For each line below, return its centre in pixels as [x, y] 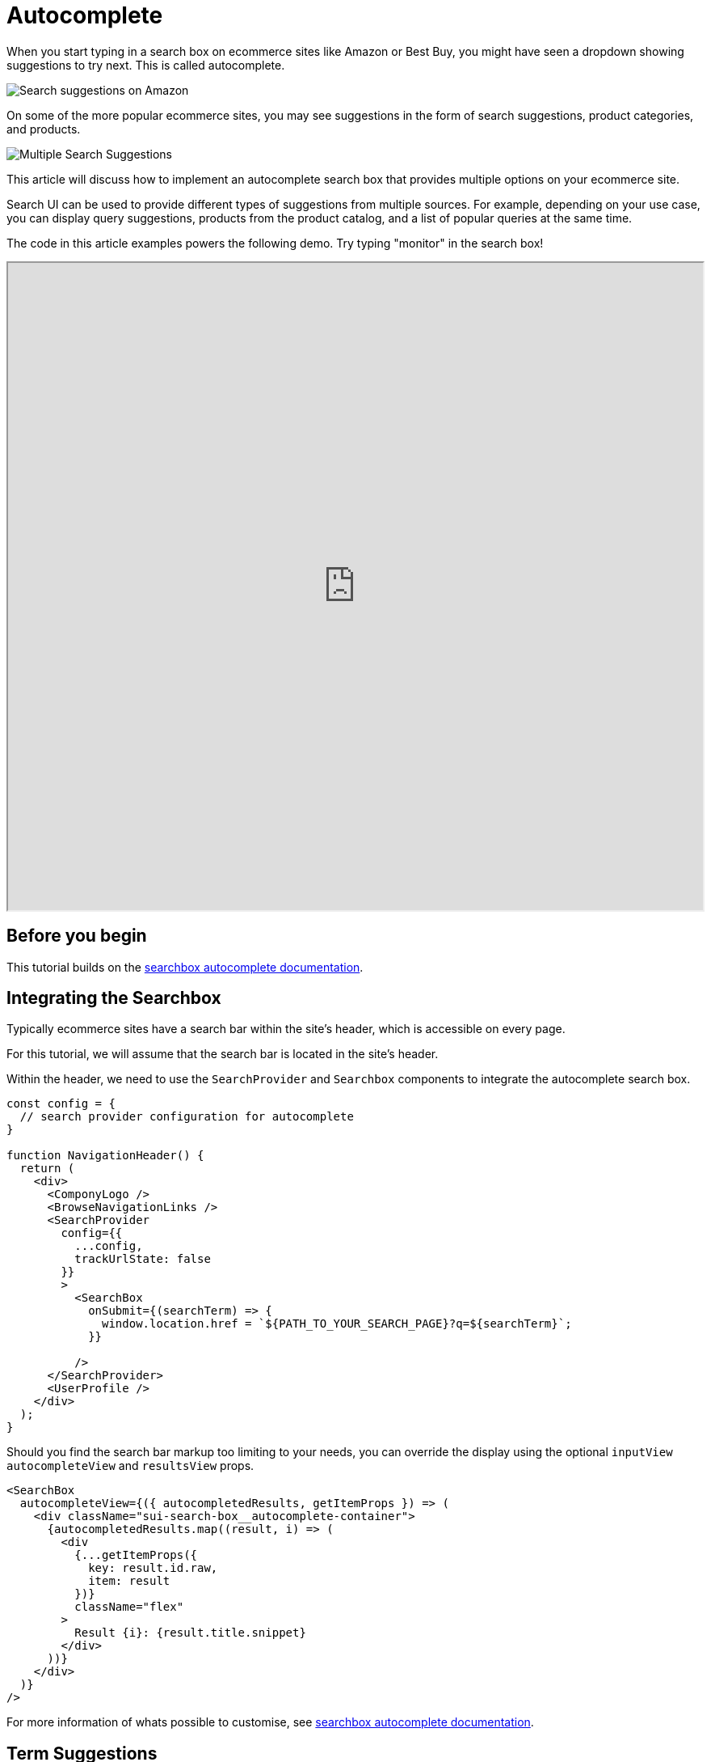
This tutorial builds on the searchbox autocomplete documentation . [185, 967]
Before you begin [77, 936]
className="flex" [129, 1607]
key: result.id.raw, [153, 1568]
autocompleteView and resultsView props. [130, 1466]
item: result [129, 1581]
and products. [44, 129]
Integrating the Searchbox [114, 998]
